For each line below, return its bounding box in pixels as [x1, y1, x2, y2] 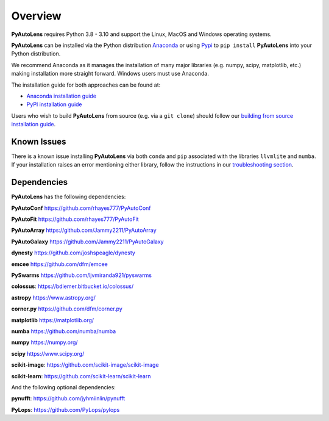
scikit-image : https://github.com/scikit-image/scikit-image [11, 361, 159, 369]
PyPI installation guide [26, 101, 82, 108]
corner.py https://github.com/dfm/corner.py [11, 305, 123, 312]
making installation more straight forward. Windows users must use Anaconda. [11, 70, 210, 77]
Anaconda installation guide [26, 92, 97, 99]
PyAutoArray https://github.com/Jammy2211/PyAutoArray [11, 226, 157, 234]
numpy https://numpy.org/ [11, 339, 79, 346]
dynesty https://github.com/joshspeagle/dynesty [11, 249, 135, 256]
